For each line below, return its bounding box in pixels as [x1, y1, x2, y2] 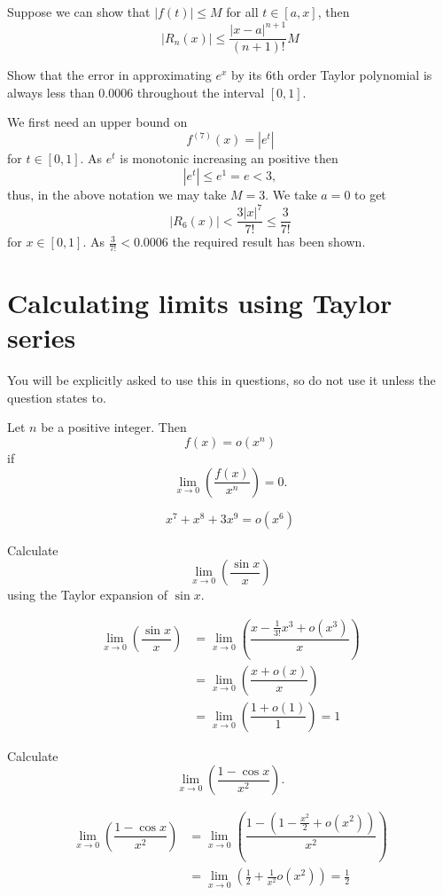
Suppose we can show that [7, 3, 151, 20]
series [7, 319, 76, 356]
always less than [7, 82, 95, 101]
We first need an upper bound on [7, 113, 188, 131]
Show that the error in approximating [7, 66, 212, 84]
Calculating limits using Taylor [7, 285, 392, 321]
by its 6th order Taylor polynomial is [231, 66, 432, 84]
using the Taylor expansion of [7, 585, 168, 604]
